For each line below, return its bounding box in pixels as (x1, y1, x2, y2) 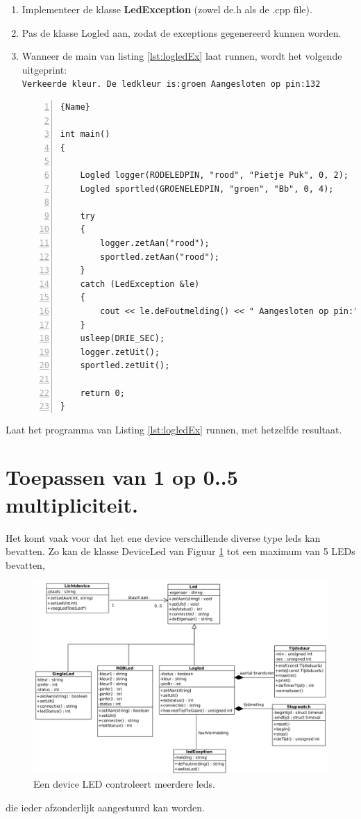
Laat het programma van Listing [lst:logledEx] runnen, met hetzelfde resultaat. (6, 422, 342, 436)
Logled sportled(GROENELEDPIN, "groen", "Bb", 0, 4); (80, 183, 334, 194)
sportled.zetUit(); (80, 361, 170, 371)
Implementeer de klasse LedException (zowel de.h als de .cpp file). (22, 2, 312, 16)
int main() (60, 129, 110, 140)
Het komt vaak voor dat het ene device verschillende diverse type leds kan (6, 530, 321, 545)
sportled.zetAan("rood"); (100, 251, 219, 262)
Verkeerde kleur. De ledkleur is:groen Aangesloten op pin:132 (22, 79, 321, 90)
